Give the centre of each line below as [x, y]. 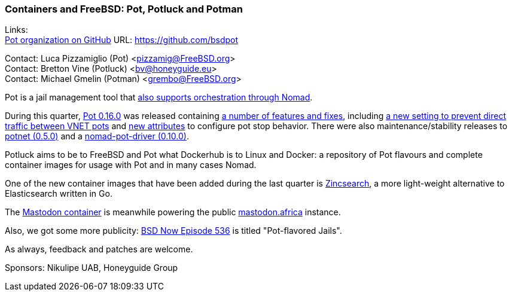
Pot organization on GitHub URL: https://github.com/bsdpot [122, 40]
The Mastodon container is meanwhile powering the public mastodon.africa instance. [173, 212]
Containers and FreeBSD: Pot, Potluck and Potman [124, 9]
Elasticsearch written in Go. [59, 194]
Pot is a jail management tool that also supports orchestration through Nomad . [159, 97]
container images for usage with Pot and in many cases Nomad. [131, 165]
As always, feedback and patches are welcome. [99, 249]
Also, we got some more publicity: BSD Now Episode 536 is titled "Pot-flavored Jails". [173, 231]
